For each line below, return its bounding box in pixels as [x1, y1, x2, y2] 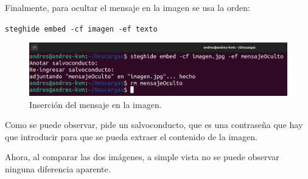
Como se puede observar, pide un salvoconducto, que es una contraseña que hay [5, 118, 303, 131]
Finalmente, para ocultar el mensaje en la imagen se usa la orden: [5, 1, 251, 13]
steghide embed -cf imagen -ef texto [5, 24, 158, 33]
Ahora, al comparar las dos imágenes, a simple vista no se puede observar [5, 150, 279, 163]
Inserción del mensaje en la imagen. [29, 98, 162, 110]
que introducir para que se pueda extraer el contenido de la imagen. [5, 130, 257, 143]
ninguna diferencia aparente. [5, 163, 111, 175]
